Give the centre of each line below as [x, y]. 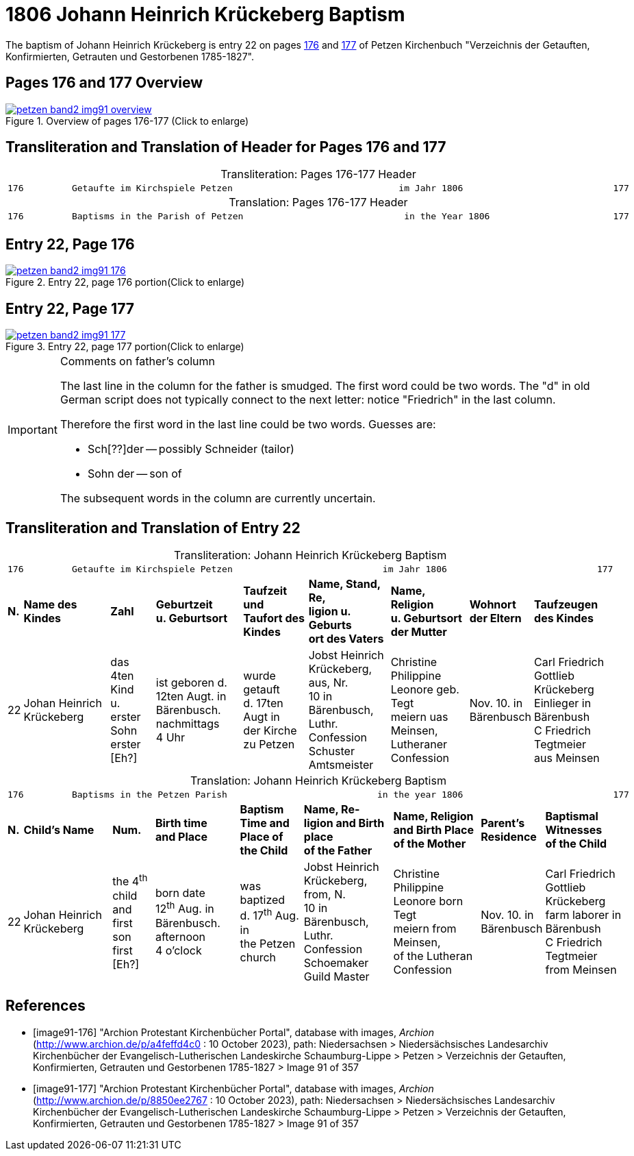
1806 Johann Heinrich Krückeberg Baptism [205, 14]
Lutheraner [419, 744]
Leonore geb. [425, 689]
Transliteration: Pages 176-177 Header [318, 174]
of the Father [338, 850]
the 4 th [130, 881]
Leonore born [428, 901]
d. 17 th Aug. [269, 915]
